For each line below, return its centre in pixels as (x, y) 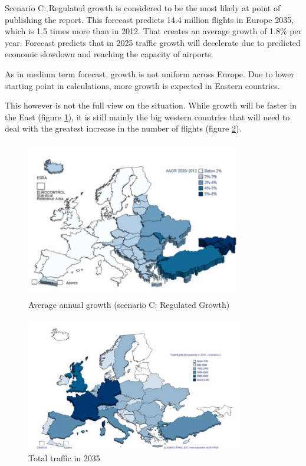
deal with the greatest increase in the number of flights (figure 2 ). (123, 128)
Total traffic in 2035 (64, 458)
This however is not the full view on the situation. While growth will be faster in (151, 105)
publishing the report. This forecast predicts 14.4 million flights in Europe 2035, (149, 19)
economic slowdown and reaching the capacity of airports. (109, 54)
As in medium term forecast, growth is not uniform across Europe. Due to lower (150, 73)
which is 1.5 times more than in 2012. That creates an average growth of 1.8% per (153, 31)
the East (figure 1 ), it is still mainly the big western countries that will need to (147, 116)
